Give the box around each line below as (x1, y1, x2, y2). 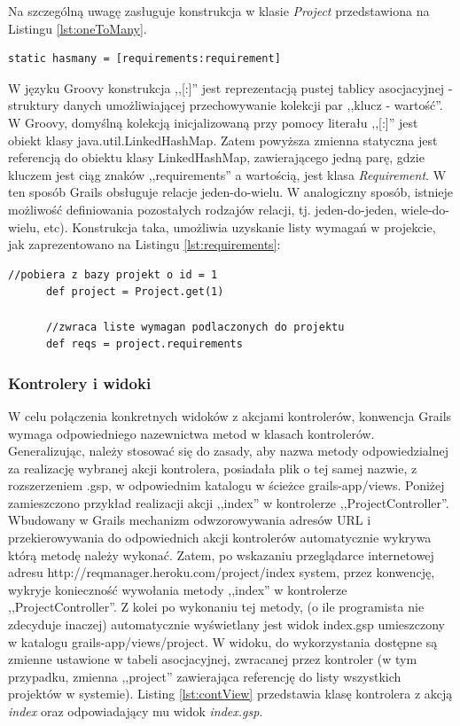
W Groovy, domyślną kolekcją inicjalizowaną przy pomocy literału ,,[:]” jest (8, 113, 418, 131)
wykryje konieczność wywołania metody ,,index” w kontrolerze (8, 580, 347, 598)
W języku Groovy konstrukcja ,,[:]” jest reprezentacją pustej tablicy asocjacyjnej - (8, 78, 453, 97)
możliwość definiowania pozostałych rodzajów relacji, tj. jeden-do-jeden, (8, 199, 397, 218)
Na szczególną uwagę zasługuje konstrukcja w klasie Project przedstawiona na (8, 2, 430, 20)
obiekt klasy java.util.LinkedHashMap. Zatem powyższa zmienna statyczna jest (8, 130, 438, 149)
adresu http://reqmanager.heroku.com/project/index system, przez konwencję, (8, 563, 435, 582)
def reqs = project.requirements (45, 338, 243, 351)
